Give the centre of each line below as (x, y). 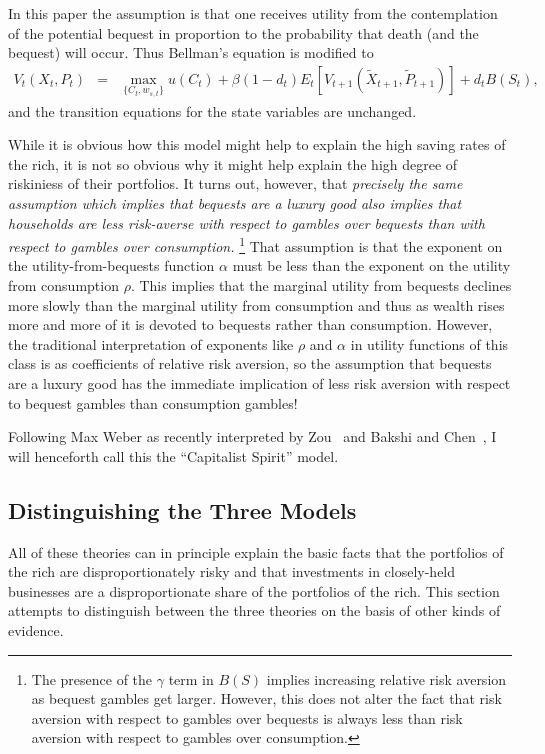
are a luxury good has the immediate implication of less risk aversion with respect (259, 383)
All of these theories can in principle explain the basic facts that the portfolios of (256, 551)
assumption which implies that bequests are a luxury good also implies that (235, 203)
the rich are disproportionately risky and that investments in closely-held (232, 571)
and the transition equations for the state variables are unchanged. (212, 110)
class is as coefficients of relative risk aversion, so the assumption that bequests (250, 363)
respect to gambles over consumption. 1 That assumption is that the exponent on (255, 244)
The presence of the (92, 678)
